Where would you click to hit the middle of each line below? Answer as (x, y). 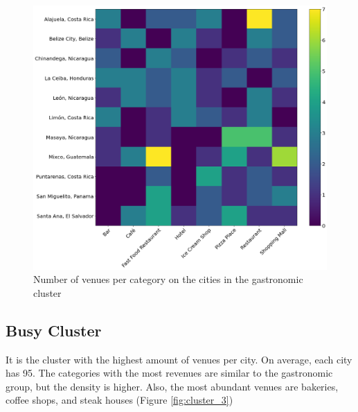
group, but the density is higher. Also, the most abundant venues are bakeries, (172, 386)
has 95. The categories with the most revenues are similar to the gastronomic (169, 373)
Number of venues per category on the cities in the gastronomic (168, 279)
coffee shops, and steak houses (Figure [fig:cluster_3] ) (119, 400)
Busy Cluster (54, 330)
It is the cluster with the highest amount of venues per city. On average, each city (179, 359)
